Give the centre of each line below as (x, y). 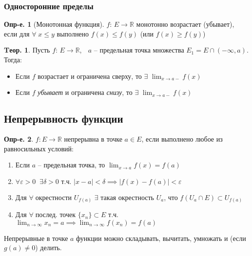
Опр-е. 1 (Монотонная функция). (54, 24)
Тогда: (13, 59)
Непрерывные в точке (36, 238)
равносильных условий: (39, 148)
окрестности (54, 197)
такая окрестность (127, 197)
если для (17, 33)
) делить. (48, 247)
